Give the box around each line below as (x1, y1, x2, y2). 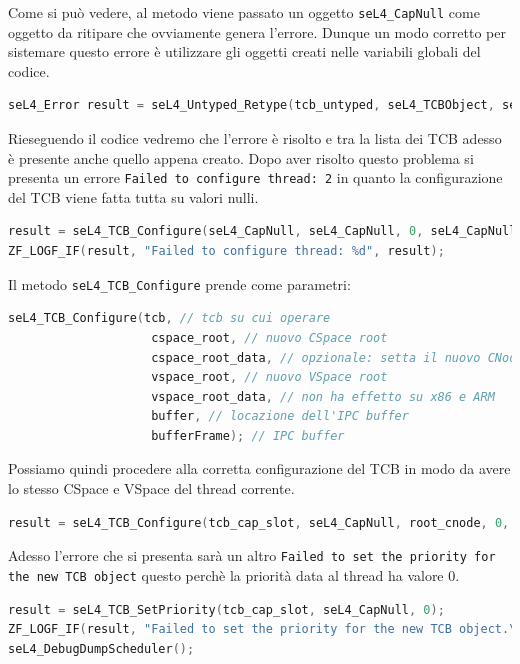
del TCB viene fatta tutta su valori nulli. (8, 186, 259, 207)
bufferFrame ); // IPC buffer (151, 428, 345, 443)
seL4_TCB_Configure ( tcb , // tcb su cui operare (8, 311, 331, 326)
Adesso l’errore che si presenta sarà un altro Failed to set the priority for (8, 545, 496, 566)
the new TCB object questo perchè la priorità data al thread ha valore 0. (8, 564, 460, 585)
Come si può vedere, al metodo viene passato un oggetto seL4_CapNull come (8, 2, 480, 22)
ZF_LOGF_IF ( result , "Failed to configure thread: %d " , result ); (8, 244, 445, 259)
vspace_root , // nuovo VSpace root (151, 370, 388, 385)
